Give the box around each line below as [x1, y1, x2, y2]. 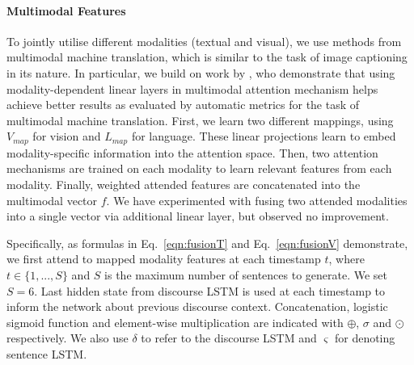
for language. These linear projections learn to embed [131, 128, 396, 145]
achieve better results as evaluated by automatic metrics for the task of [6, 96, 360, 113]
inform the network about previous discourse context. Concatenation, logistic [6, 298, 388, 315]
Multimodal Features [6, 2, 126, 19]
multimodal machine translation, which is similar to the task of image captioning [6, 48, 408, 65]
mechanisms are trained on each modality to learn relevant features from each [6, 160, 392, 177]
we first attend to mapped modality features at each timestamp [6, 250, 321, 267]
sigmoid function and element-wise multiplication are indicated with [6, 313, 344, 330]
